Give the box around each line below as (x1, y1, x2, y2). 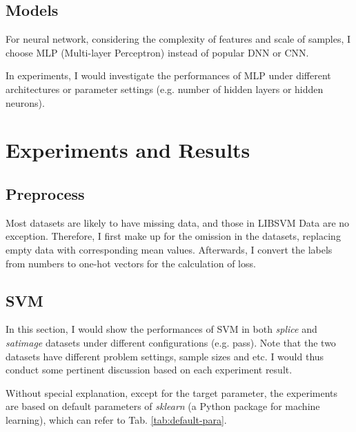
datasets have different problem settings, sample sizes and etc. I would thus (6, 349, 324, 363)
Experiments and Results (6, 136, 250, 164)
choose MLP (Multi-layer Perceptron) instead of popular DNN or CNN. (6, 45, 309, 59)
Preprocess (6, 183, 85, 204)
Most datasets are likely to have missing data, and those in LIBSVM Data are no (6, 215, 350, 229)
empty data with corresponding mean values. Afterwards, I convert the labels (6, 242, 333, 256)
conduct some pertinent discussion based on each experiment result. (6, 362, 293, 377)
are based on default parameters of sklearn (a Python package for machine (6, 399, 320, 413)
